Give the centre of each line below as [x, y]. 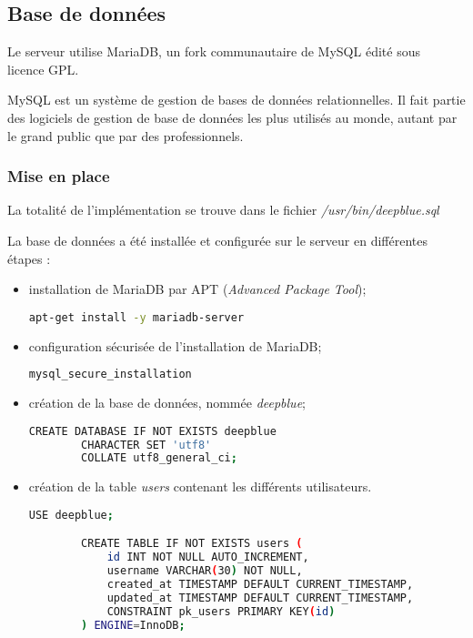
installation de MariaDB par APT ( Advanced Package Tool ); [197, 289]
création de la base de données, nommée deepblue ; [167, 403]
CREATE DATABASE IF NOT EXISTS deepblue [152, 431]
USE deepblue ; [71, 515]
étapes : [29, 258]
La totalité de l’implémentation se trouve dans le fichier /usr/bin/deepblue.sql [223, 210]
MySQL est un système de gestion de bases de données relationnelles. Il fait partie [236, 100]
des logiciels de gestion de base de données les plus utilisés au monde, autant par [232, 117]
